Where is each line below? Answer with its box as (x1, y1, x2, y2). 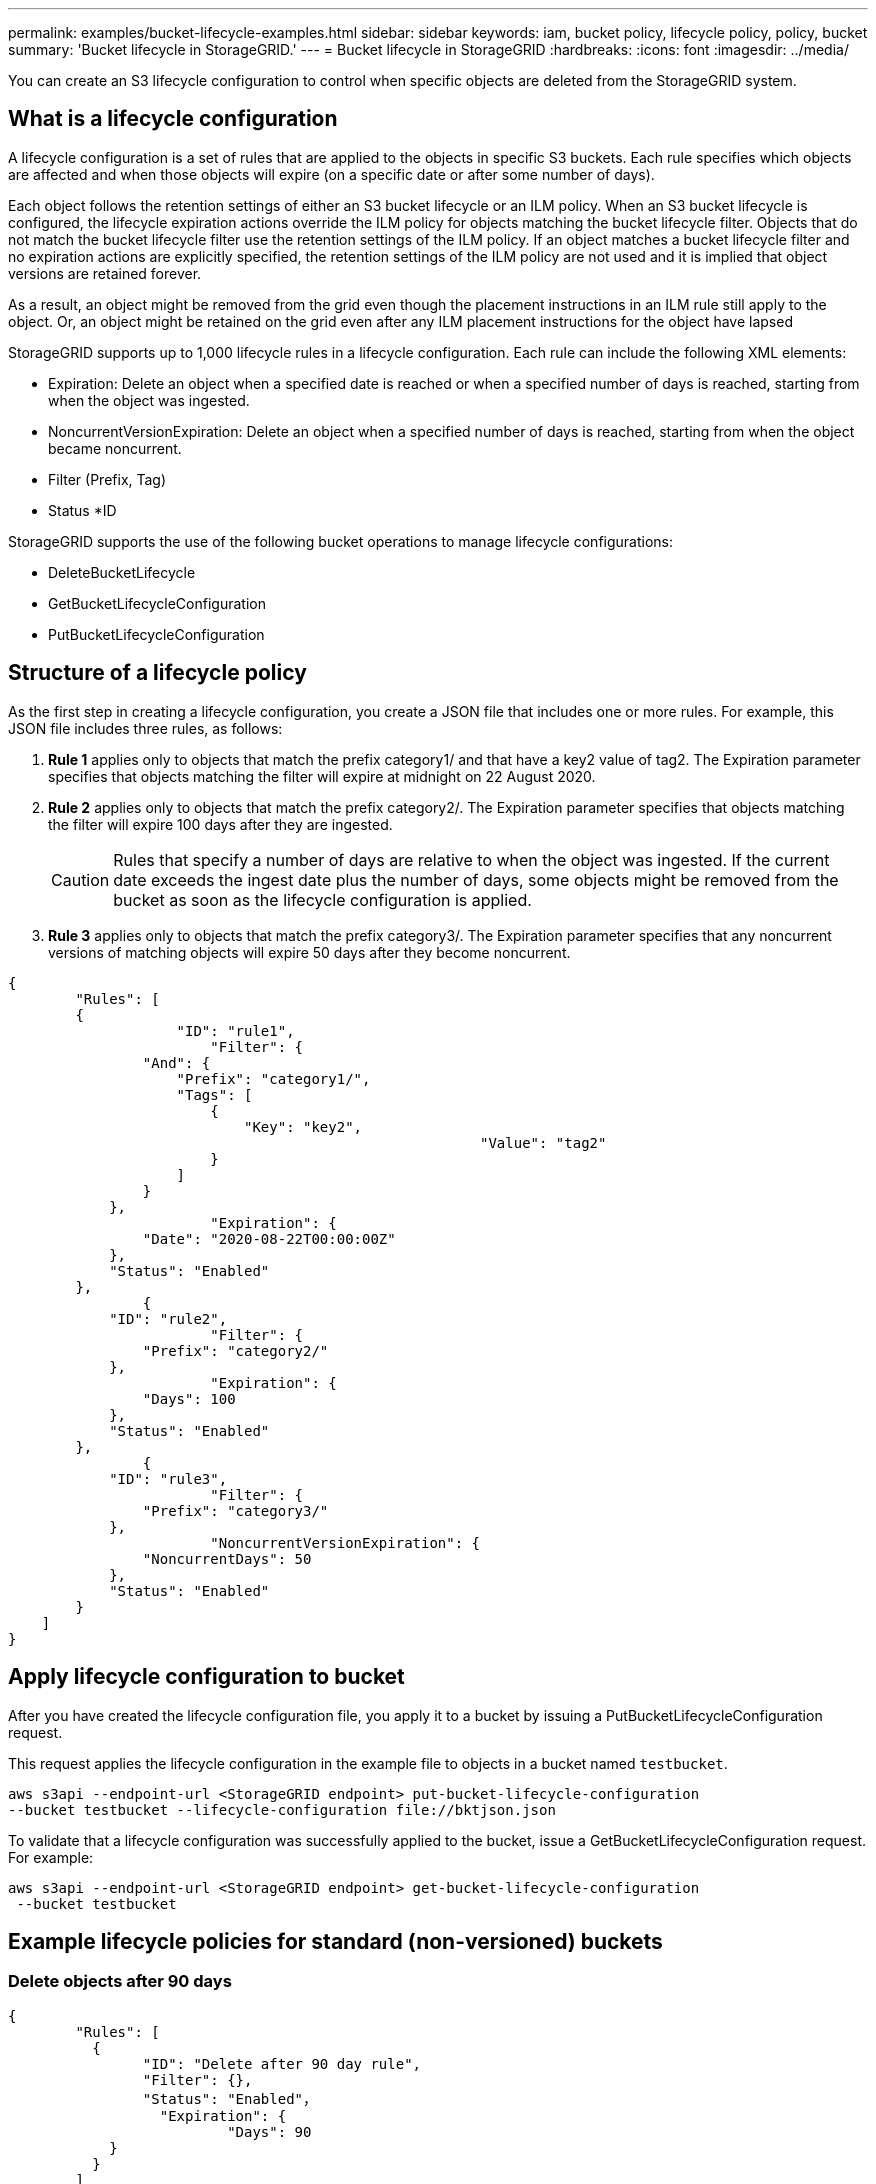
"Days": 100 (142, 1390, 236, 1407)
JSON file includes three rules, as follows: (8, 719, 283, 737)
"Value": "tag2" (480, 1134, 607, 1151)
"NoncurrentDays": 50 (142, 1550, 312, 1567)
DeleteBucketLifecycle (48, 563, 196, 581)
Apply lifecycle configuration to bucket (8, 1664, 405, 1690)
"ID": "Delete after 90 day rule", (142, 2055, 422, 2072)
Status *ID (48, 501, 117, 519)
